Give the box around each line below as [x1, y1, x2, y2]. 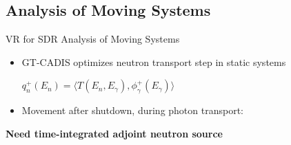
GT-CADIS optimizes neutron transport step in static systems [21, 54, 286, 69]
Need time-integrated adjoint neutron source [6, 126, 223, 140]
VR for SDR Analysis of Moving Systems [6, 32, 180, 46]
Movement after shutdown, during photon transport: [21, 103, 243, 118]
